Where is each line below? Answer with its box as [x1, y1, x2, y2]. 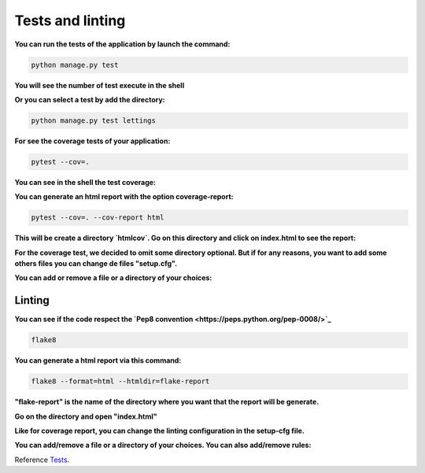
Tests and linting [14, 12, 126, 29]
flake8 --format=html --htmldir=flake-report [31, 377, 210, 386]
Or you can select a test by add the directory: [14, 94, 165, 104]
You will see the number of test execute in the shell [14, 80, 185, 90]
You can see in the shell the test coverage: [14, 177, 157, 187]
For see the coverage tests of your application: [14, 136, 171, 146]
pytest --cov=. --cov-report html [31, 213, 164, 222]
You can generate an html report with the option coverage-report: [14, 192, 234, 201]
